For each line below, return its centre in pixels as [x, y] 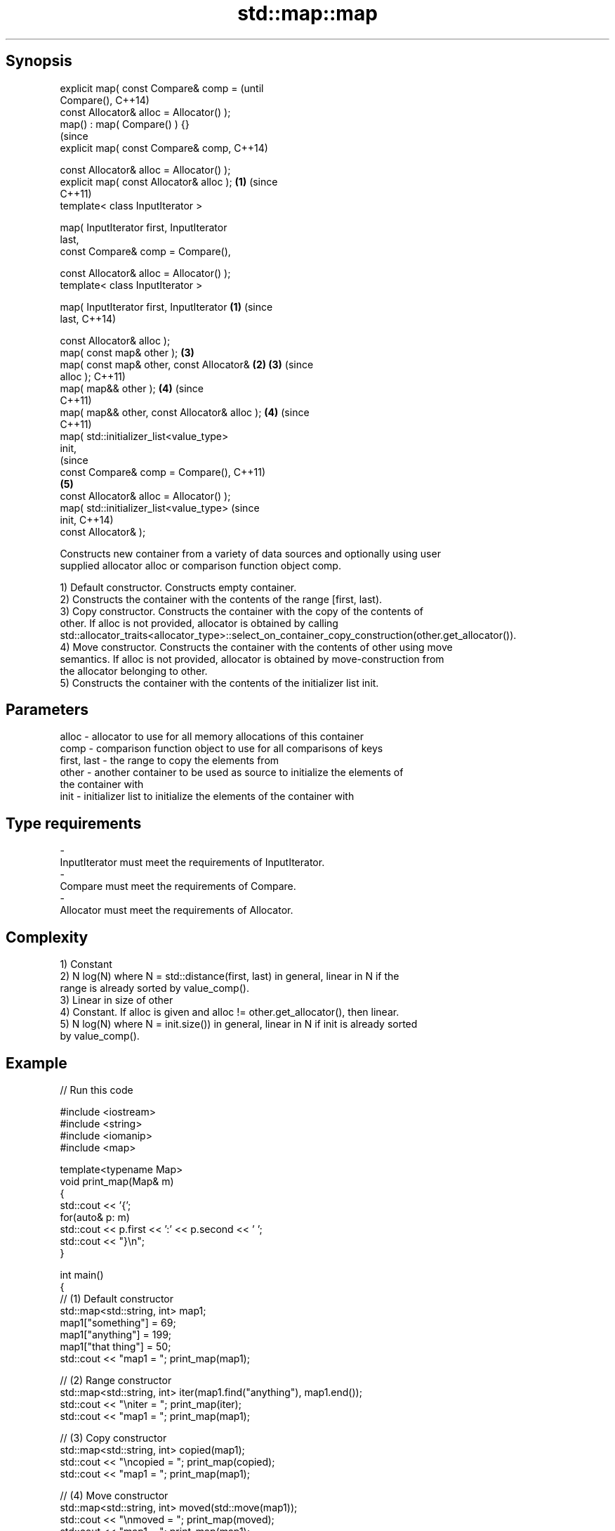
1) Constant [86, 964]
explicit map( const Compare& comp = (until [162, 88]
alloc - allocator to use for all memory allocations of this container [212, 737]
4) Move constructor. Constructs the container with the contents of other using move [256, 647]
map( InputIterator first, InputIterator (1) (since [166, 306]
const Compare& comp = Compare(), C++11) [163, 472]
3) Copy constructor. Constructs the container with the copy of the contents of [242, 611]
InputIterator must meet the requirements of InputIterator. [192, 863]
